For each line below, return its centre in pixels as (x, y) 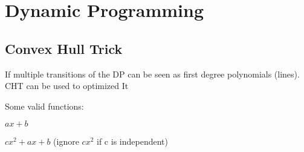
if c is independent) (132, 141)
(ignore (66, 141)
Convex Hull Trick (64, 48)
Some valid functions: (44, 106)
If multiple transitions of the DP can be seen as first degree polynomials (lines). (152, 74)
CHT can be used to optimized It (67, 86)
